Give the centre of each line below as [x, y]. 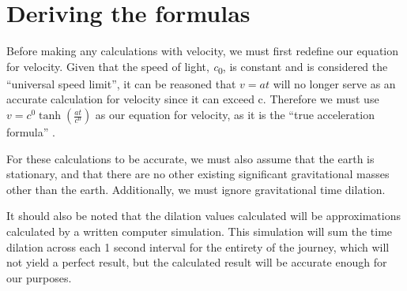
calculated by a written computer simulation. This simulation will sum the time [200, 231]
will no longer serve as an [334, 83]
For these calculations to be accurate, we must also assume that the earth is [190, 158]
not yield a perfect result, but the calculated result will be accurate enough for [197, 262]
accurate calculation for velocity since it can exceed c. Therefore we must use [193, 99]
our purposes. [39, 277]
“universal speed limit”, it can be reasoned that [121, 83]
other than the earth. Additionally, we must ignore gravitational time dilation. [196, 189]
